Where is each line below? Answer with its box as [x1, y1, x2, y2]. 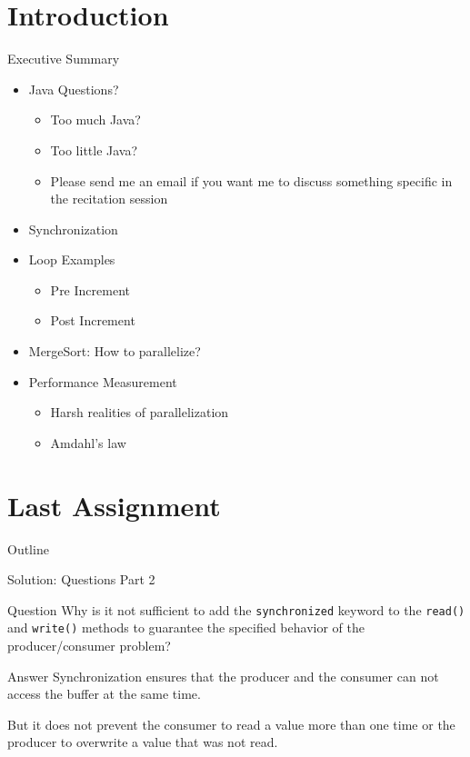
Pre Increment [50, 280, 130, 299]
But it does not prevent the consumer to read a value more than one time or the [7, 714, 455, 733]
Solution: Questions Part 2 [7, 570, 155, 589]
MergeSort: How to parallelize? [28, 342, 201, 361]
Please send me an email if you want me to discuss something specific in [50, 171, 453, 190]
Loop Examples [28, 250, 115, 269]
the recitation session [50, 189, 168, 208]
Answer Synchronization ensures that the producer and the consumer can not [7, 666, 439, 685]
